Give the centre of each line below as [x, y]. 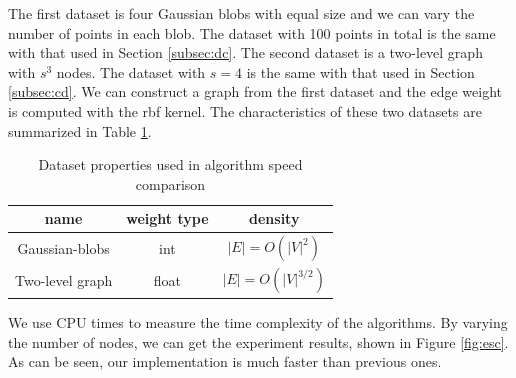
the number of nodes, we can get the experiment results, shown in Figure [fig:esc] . [258, 341]
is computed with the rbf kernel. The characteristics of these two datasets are [245, 110]
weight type [167, 218]
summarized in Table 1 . [80, 130]
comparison [170, 183]
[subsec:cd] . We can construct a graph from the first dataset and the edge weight [255, 91]
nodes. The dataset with [131, 71]
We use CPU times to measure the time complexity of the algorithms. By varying [258, 321]
